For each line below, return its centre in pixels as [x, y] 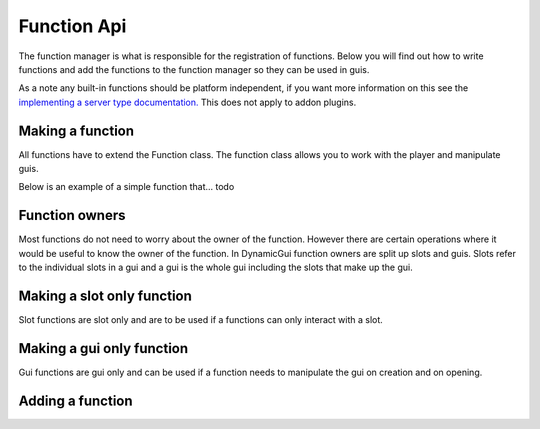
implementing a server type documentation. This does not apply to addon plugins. [187, 102]
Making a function [76, 130]
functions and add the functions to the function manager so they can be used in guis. [194, 69]
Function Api [72, 26]
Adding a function [76, 400]
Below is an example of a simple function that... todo [126, 187]
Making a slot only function [105, 295]
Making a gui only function [103, 348]
